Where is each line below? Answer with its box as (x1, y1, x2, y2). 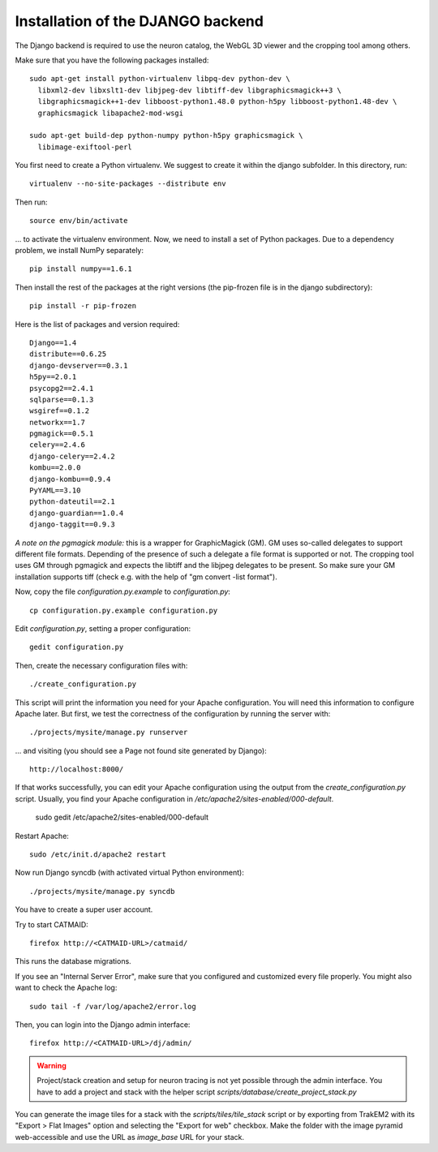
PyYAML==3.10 (29, 486, 81, 495)
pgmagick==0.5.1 (29, 429, 94, 438)
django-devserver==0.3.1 (29, 361, 128, 370)
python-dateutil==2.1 (29, 497, 115, 506)
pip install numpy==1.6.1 (29, 264, 133, 273)
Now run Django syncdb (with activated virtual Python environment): (15, 868, 245, 878)
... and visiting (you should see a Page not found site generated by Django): (15, 746, 267, 755)
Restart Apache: (15, 831, 69, 840)
